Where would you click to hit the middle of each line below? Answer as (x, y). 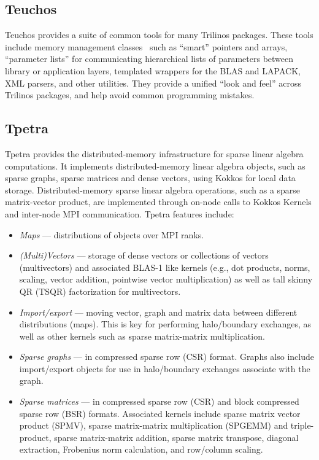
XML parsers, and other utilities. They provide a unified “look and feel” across (153, 83)
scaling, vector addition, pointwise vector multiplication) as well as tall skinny (166, 279)
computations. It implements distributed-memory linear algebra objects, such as (155, 166)
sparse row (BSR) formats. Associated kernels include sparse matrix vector (160, 413)
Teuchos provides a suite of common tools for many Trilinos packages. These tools (159, 35)
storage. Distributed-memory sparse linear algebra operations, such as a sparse (153, 189)
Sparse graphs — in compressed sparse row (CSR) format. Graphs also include (167, 357)
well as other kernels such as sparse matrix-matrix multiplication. (142, 336)
